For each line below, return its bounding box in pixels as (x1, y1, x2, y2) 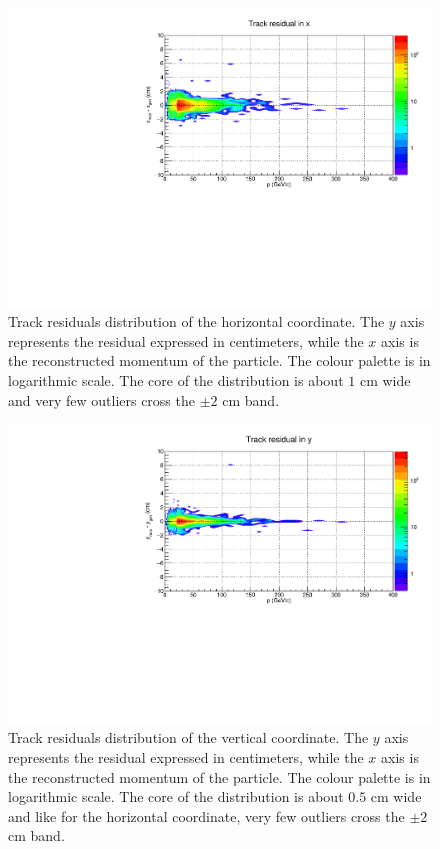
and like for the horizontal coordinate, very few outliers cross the (8, 805, 405, 826)
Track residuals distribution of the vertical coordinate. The (8, 727, 369, 748)
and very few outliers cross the (8, 389, 195, 410)
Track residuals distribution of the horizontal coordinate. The (8, 311, 385, 332)
